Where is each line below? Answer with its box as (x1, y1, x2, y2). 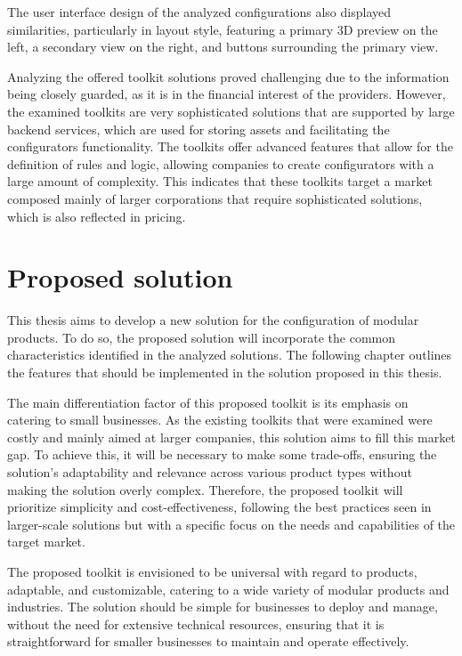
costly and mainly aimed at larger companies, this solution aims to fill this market (7, 427, 456, 446)
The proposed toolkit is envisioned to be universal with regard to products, (7, 562, 417, 580)
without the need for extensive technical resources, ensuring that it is (7, 614, 385, 633)
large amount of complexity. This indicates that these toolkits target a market (7, 172, 433, 190)
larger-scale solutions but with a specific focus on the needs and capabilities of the (7, 514, 456, 533)
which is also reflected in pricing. (7, 207, 186, 225)
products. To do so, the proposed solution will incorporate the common (7, 328, 396, 346)
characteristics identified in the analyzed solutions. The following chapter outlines (7, 345, 452, 364)
